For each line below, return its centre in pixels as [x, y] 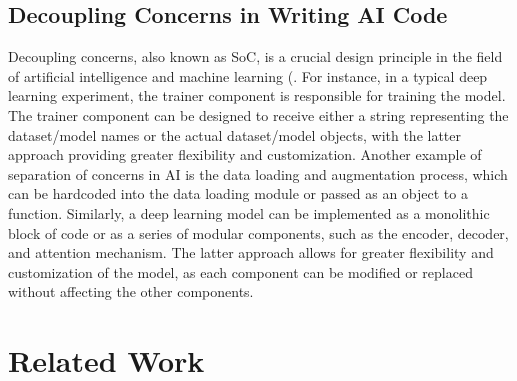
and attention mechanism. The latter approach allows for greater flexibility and [251, 252]
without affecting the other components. [131, 291]
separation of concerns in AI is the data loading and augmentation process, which [258, 173]
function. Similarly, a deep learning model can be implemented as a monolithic [249, 212]
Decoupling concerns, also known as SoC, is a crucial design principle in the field [255, 56]
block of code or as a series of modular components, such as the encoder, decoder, [258, 232]
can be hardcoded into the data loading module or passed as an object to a [238, 193]
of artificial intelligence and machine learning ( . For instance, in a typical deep [248, 75]
